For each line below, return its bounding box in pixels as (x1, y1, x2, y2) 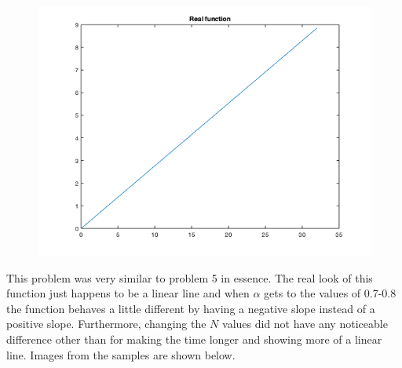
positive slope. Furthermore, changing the (6, 315, 206, 332)
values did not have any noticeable (222, 315, 388, 332)
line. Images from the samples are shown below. (6, 346, 236, 363)
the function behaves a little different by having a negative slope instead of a (6, 300, 375, 316)
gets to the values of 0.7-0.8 (264, 285, 397, 301)
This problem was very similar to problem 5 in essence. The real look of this (6, 269, 373, 286)
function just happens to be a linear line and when (6, 285, 250, 301)
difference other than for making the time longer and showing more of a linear (6, 330, 382, 347)
